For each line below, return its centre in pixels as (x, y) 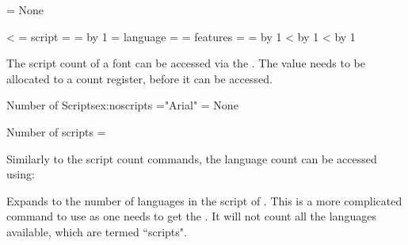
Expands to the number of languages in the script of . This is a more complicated (204, 200)
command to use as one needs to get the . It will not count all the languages (191, 216)
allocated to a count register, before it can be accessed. (139, 78)
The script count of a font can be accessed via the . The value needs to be (186, 63)
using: (21, 174)
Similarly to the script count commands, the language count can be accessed (192, 158)
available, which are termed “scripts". (97, 231)
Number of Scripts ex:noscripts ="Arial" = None (122, 105)
